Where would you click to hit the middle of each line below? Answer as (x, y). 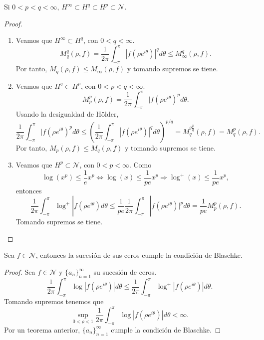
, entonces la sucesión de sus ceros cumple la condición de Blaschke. (139, 255)
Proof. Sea (20, 272)
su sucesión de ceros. (125, 272)
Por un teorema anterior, (42, 329)
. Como (140, 164)
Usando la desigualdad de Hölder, (67, 114)
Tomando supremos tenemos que (54, 301)
